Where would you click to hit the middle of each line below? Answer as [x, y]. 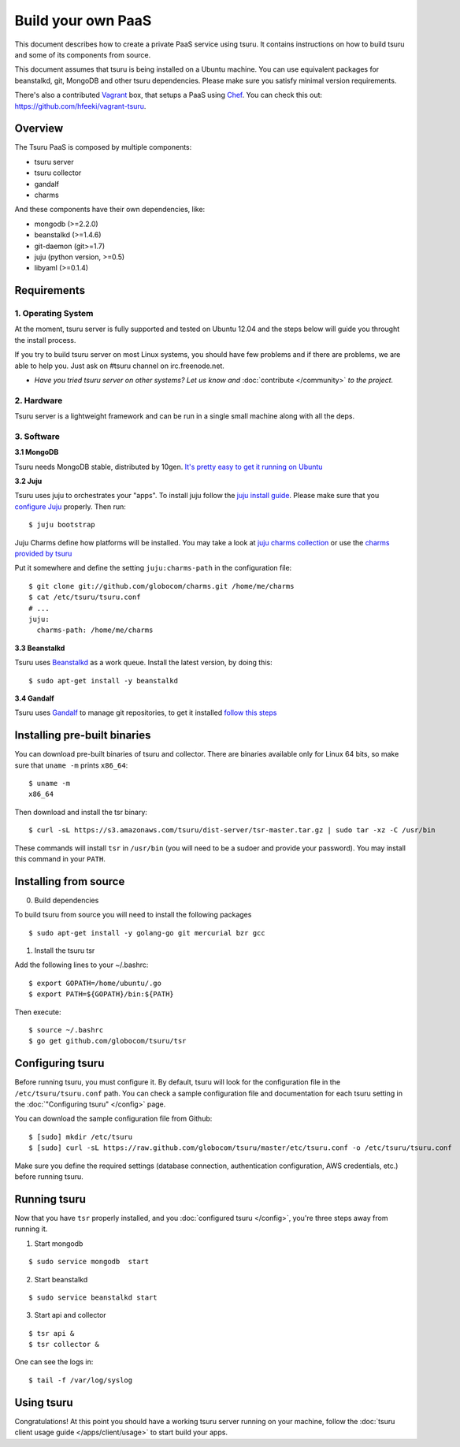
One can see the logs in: [54, 1362]
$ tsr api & [52, 1333]
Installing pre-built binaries [83, 736]
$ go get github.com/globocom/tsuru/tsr [108, 1041]
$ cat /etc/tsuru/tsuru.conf [85, 597]
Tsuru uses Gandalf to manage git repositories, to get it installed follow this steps [146, 712]
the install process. [45, 340]
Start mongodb [59, 1243]
